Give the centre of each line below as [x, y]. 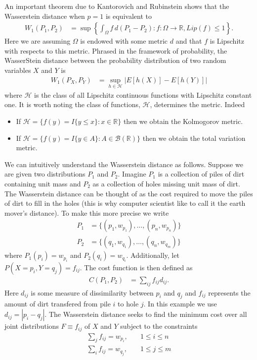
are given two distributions [45, 174]
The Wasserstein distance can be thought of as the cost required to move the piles [129, 193]
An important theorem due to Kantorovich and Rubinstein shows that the [117, 6]
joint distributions [32, 326]
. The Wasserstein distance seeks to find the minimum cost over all [146, 314]
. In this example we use [180, 304]
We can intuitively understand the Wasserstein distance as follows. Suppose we [124, 164]
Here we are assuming [38, 41]
